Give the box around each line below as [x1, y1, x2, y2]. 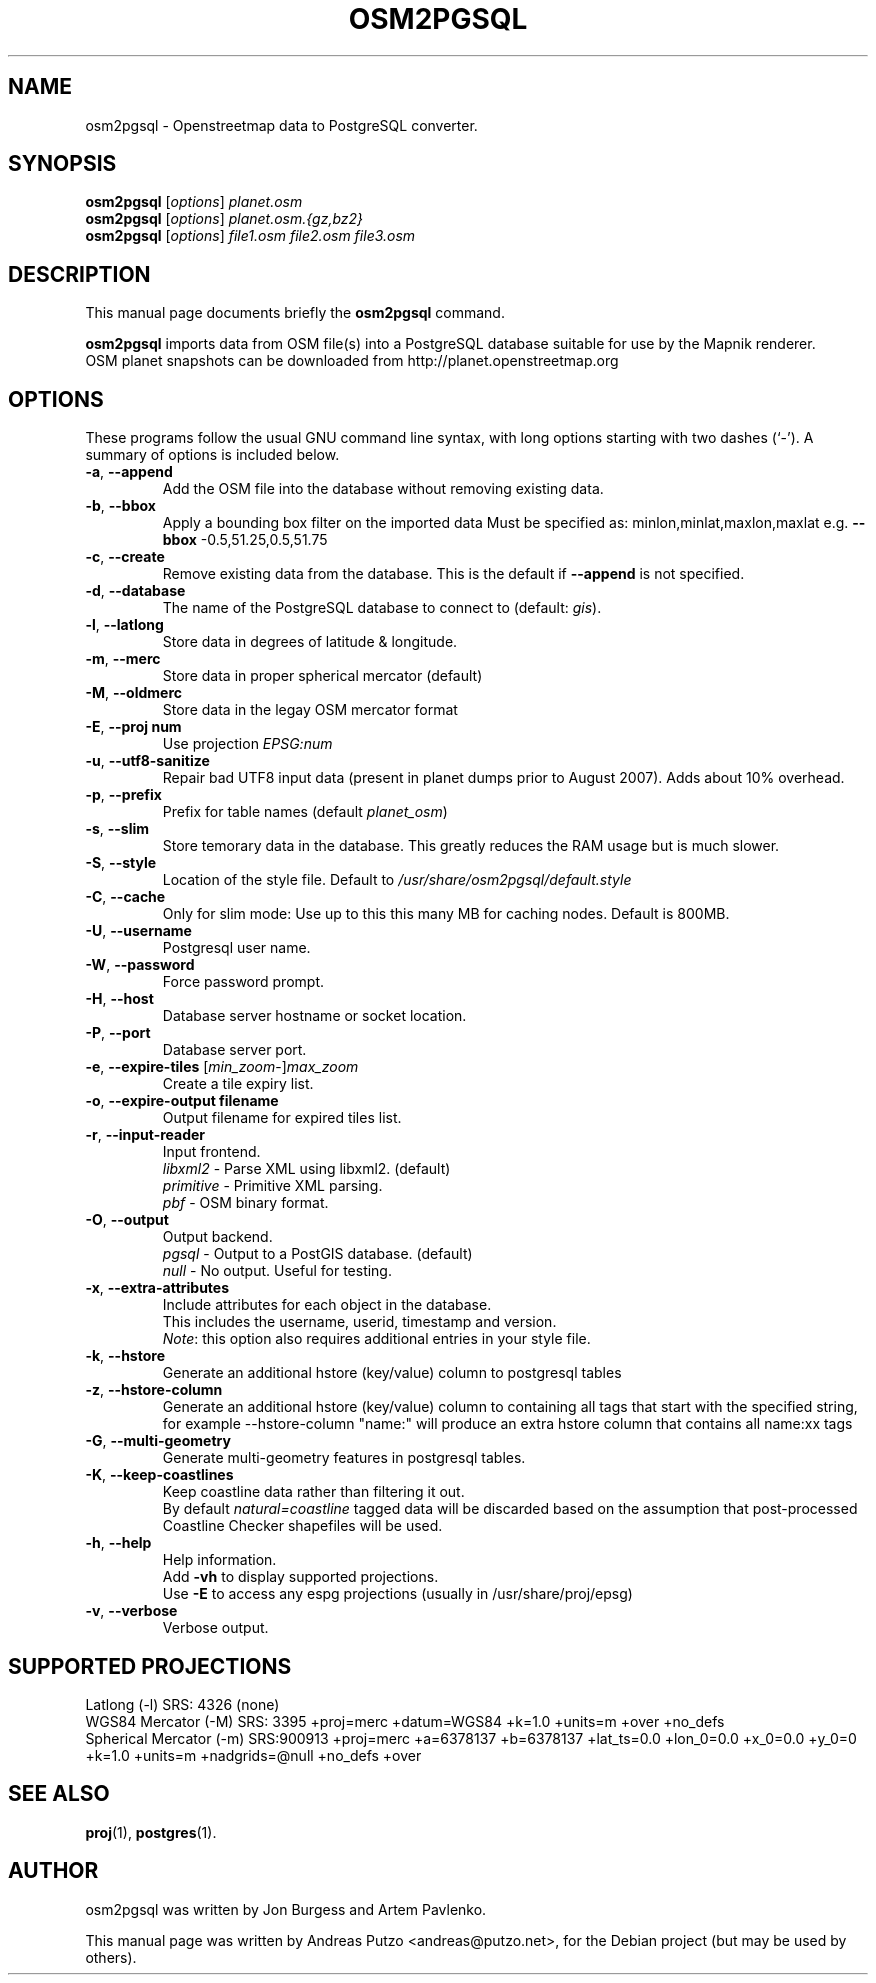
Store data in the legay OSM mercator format [162, 701, 458, 719]
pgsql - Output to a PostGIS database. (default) [162, 1245, 473, 1263]
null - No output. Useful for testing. [162, 1262, 392, 1280]
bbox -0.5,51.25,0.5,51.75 [162, 531, 328, 549]
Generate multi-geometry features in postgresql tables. [162, 1449, 526, 1467]
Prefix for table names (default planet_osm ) [162, 803, 448, 821]
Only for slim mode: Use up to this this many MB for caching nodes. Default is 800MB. [162, 905, 730, 923]
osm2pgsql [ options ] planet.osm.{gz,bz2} [85, 210, 364, 228]
